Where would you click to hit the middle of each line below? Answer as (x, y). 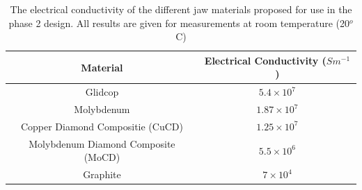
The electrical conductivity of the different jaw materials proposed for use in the (181, 9)
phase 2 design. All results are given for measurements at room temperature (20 (179, 23)
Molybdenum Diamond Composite (102, 143)
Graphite (102, 174)
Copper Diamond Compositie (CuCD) (102, 126)
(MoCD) (102, 157)
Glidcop (102, 92)
